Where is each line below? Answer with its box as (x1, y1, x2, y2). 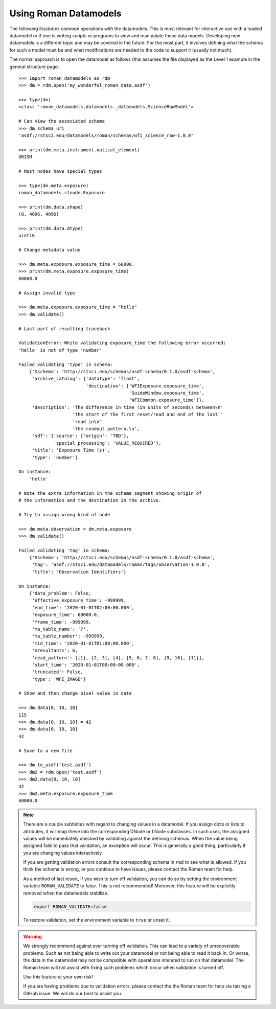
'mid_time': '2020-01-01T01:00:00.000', (32, 640, 135, 646)
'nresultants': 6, (32, 648, 78, 654)
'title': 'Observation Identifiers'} (32, 569, 127, 575)
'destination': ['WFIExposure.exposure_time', (85, 383, 204, 388)
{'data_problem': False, (29, 590, 91, 597)
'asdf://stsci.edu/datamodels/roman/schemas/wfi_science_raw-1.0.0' (18, 133, 194, 139)
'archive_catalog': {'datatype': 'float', (32, 376, 140, 382)
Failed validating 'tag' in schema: (18, 547, 110, 553)
